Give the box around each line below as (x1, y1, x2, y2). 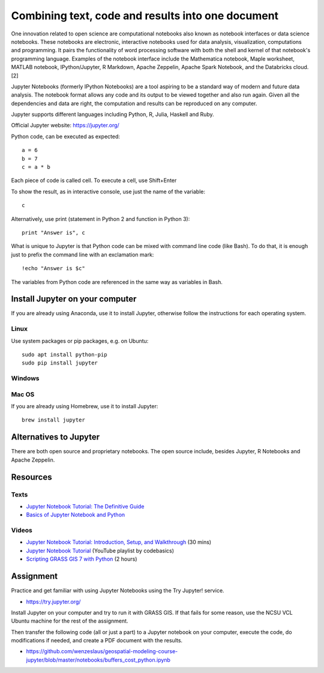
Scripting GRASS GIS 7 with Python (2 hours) (26, 555, 137, 563)
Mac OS (11, 390, 35, 399)
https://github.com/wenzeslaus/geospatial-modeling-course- (26, 648, 178, 655)
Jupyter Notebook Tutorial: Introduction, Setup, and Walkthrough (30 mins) (26, 539, 212, 546)
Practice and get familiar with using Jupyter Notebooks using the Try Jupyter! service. (11, 587, 224, 594)
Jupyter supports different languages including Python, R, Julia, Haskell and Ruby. (11, 111, 214, 118)
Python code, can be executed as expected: (11, 133, 120, 140)
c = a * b (22, 164, 50, 171)
